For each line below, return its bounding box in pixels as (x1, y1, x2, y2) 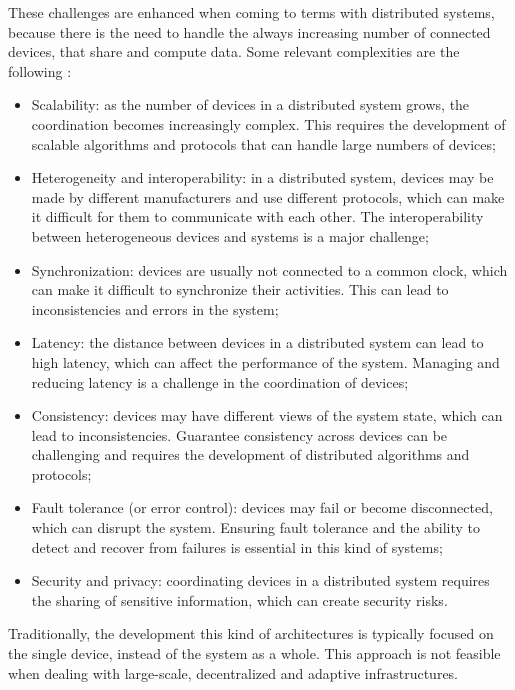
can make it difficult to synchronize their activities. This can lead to (31, 279, 449, 300)
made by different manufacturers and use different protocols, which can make (31, 186, 505, 207)
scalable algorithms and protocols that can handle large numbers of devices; (31, 133, 496, 154)
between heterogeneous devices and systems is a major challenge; (31, 225, 429, 246)
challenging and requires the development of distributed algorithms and (31, 444, 470, 465)
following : (8, 60, 72, 81)
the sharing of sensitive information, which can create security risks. (31, 589, 448, 610)
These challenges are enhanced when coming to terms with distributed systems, (8, 2, 495, 22)
